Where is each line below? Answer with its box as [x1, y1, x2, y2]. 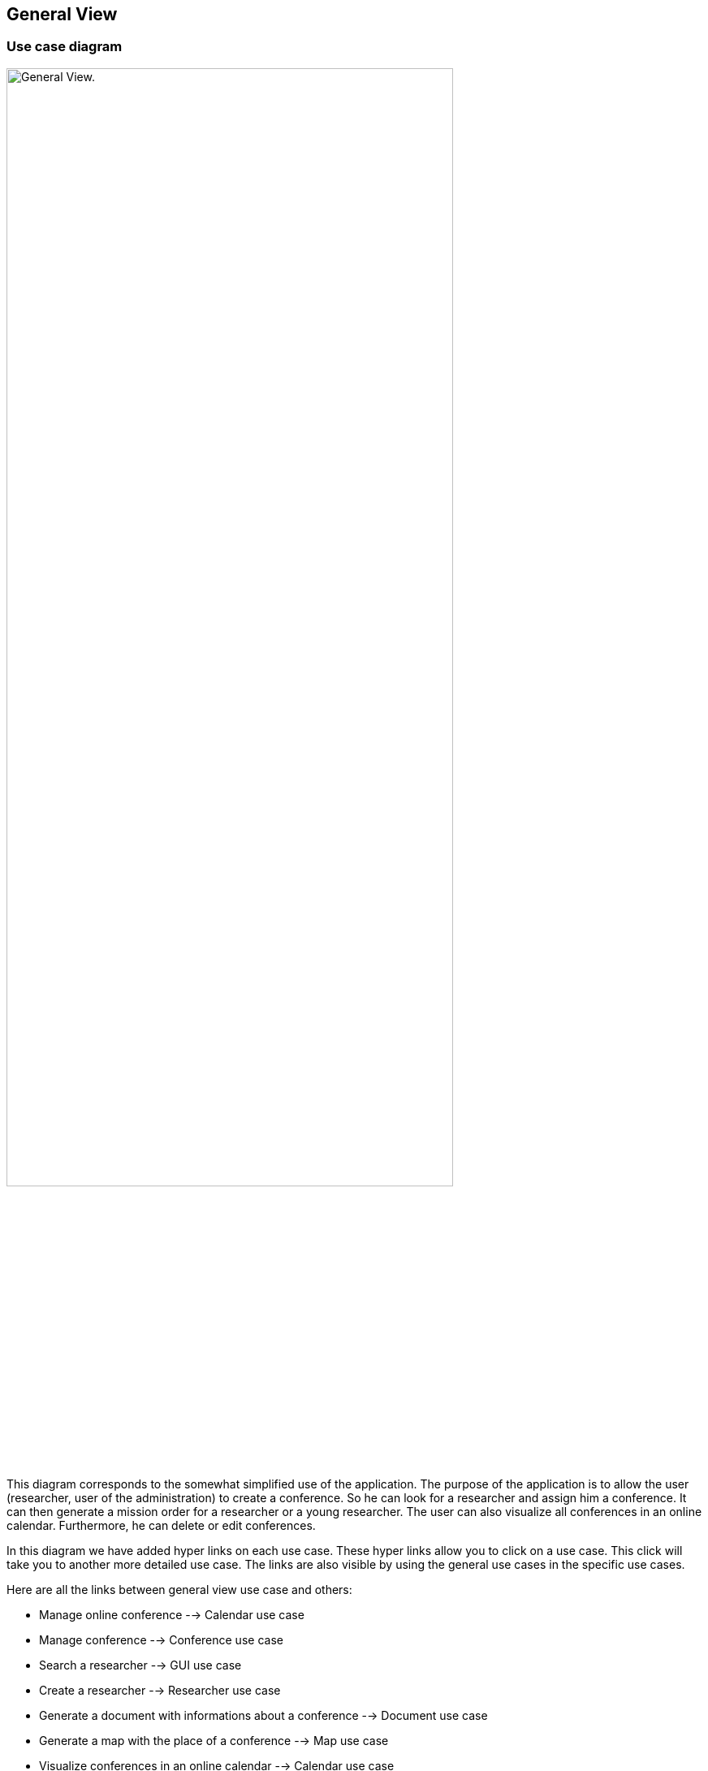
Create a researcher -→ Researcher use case [39, 1683, 281, 1698]
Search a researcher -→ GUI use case [39, 1658, 242, 1673]
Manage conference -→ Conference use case [39, 1633, 283, 1648]
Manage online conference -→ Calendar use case [39, 1608, 304, 1622]
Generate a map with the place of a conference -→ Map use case [39, 1734, 389, 1748]
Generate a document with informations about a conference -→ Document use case [39, 1708, 488, 1723]
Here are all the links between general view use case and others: [6, 1583, 352, 1597]
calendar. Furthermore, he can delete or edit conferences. [6, 1518, 316, 1533]
